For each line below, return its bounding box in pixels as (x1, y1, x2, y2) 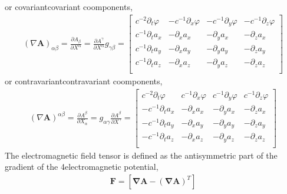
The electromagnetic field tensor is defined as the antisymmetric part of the (5, 149, 278, 161)
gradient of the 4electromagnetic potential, (5, 160, 159, 173)
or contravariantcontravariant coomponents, (5, 74, 163, 87)
